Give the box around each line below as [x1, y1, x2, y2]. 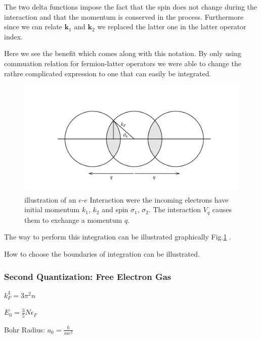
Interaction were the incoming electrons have [90, 194, 229, 205]
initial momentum [24, 204, 80, 215]
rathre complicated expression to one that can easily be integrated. [4, 68, 211, 78]
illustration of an [24, 194, 76, 205]
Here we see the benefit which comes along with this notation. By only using [4, 48, 242, 59]
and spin [102, 204, 128, 215]
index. [4, 31, 23, 41]
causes [212, 204, 232, 215]
